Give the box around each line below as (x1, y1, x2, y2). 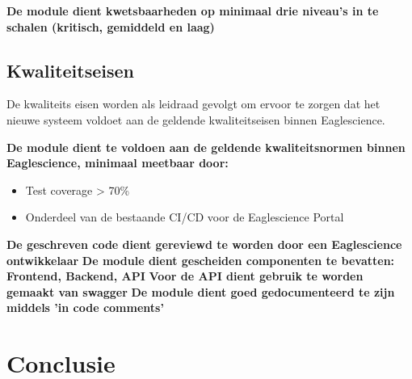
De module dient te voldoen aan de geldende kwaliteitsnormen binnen (6, 138, 406, 155)
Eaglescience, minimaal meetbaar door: (6, 154, 229, 171)
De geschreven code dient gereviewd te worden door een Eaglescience (6, 235, 402, 252)
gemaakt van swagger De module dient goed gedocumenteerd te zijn (6, 283, 395, 300)
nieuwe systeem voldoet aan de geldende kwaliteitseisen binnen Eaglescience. (6, 111, 385, 128)
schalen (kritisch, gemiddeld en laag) (6, 18, 215, 35)
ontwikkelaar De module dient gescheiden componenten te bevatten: (6, 251, 395, 268)
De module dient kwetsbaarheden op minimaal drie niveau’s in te (6, 2, 379, 19)
